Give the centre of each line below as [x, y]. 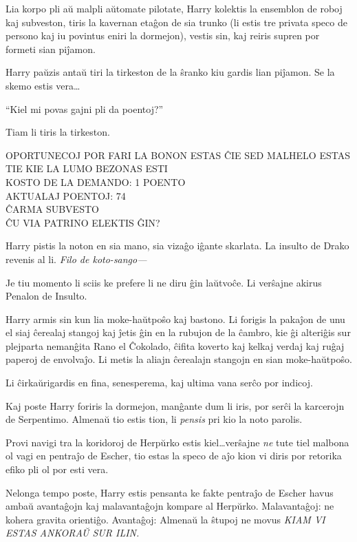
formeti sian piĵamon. [51, 49]
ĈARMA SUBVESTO [52, 209]
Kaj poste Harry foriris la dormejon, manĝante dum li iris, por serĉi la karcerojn [175, 405]
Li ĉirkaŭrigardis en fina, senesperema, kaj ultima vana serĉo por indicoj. [159, 383]
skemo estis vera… [43, 85]
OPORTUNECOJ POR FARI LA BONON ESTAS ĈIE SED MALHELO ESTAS [178, 155]
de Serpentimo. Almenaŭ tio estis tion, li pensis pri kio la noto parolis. [154, 419]
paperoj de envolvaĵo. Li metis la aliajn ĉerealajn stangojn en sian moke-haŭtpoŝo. [179, 359]
